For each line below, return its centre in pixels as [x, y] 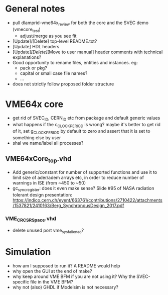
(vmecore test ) [27, 30]
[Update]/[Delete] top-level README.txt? [55, 41]
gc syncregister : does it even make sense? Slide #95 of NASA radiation [83, 189]
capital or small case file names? [54, 73]
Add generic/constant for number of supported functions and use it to [85, 172]
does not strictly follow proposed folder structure [63, 84]
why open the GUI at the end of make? [52, 271]
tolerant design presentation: [42, 194]
